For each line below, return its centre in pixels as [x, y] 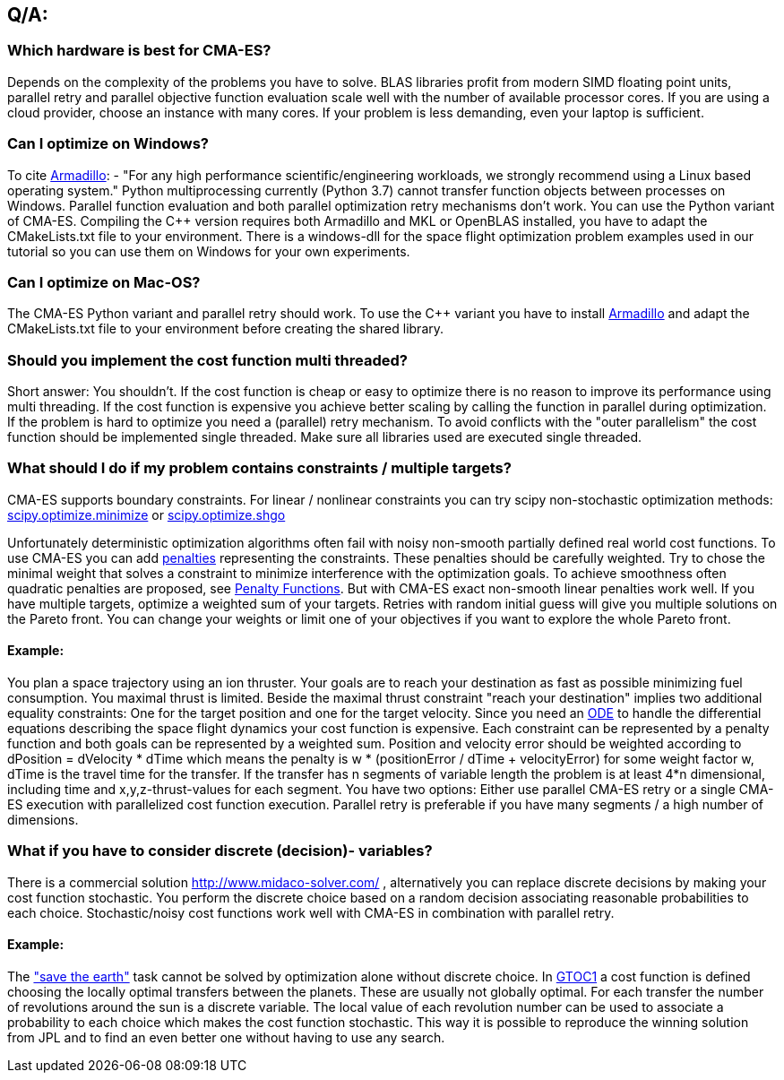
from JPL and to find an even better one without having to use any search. [226, 1037]
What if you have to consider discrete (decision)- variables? [220, 851]
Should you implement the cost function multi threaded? [207, 360]
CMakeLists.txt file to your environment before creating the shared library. [226, 329]
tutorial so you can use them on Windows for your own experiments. [209, 251]
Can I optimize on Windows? [108, 144]
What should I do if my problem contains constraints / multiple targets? [259, 468]
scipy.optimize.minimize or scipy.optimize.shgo [146, 514]
